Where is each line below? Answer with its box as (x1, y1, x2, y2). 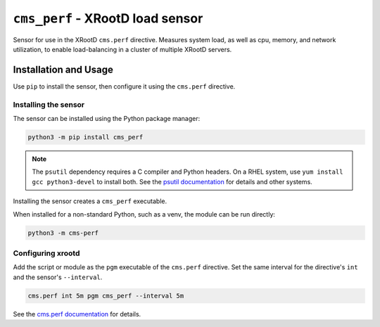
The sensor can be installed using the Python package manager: (13, 114, 201, 122)
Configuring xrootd (13, 248, 80, 258)
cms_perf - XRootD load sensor (13, 11, 203, 26)
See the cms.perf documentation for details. (13, 309, 141, 318)
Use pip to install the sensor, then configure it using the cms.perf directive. (13, 82, 236, 91)
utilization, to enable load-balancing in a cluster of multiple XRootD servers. (13, 45, 232, 53)
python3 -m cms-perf (27, 229, 99, 237)
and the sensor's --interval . (13, 273, 103, 281)
